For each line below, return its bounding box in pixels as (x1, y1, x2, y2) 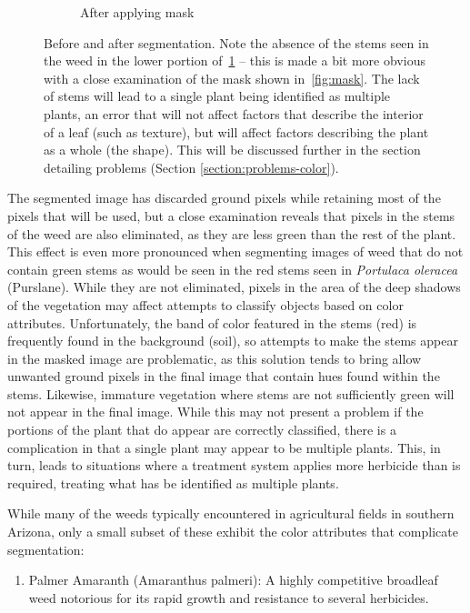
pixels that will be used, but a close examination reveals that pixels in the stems (7, 206, 455, 225)
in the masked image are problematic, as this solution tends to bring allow (7, 348, 422, 367)
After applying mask (80, 3, 195, 21)
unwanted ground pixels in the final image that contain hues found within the (7, 367, 440, 386)
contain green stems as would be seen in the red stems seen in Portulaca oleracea (7, 259, 458, 278)
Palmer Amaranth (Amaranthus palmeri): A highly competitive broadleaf (28, 570, 438, 589)
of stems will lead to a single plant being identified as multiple (44, 86, 391, 106)
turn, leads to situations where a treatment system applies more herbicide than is (7, 456, 461, 475)
